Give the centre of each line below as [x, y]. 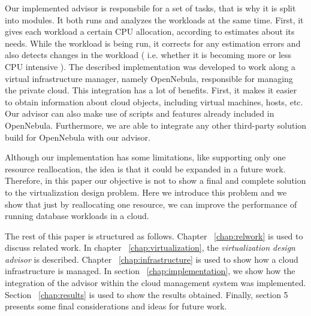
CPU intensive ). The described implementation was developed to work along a [150, 66]
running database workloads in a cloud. [77, 216]
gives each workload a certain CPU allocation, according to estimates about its [150, 31]
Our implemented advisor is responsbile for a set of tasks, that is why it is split [150, 8]
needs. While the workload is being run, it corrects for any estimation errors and [153, 43]
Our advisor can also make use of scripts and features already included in [140, 113]
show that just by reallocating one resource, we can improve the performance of [151, 204]
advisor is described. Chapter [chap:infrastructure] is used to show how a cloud [152, 259]
